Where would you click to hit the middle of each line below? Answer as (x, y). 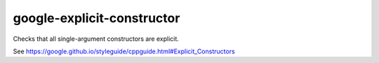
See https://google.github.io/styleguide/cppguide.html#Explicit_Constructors (124, 51)
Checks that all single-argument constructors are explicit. (96, 39)
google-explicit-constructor (97, 18)
